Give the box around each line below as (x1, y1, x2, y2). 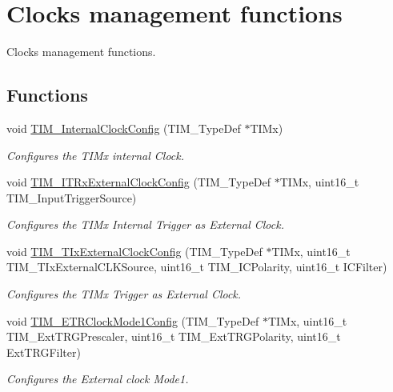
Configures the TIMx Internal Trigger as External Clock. (6, 216, 284, 233)
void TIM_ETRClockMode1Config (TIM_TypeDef (6, 312, 259, 329)
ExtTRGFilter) (6, 343, 81, 360)
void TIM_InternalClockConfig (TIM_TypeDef (6, 119, 241, 136)
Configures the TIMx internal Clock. (6, 146, 184, 163)
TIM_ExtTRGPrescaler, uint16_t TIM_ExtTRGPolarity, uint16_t (6, 328, 341, 345)
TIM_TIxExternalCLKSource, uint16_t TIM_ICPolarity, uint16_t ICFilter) (6, 258, 387, 275)
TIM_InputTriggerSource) (6, 189, 137, 206)
